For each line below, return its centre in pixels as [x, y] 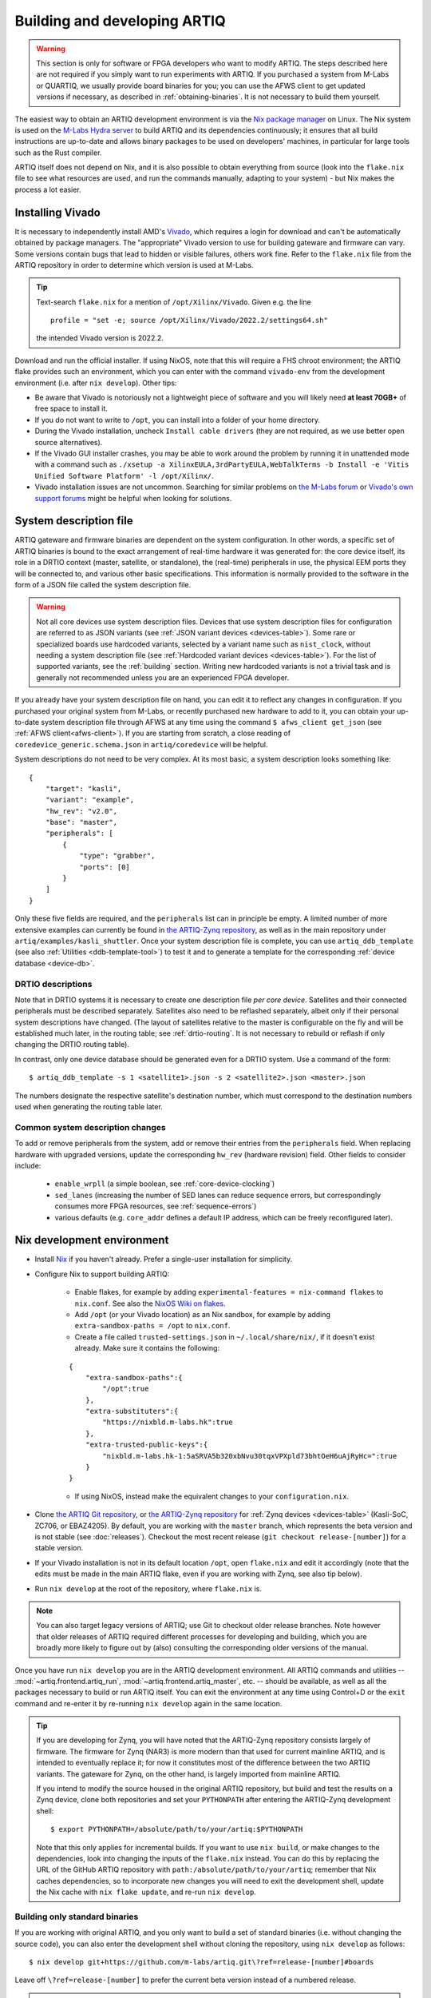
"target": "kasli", [83, 788]
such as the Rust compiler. [58, 153]
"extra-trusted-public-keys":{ [146, 1445]
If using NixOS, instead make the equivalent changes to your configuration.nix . [212, 1496]
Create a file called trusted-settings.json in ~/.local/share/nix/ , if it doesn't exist [225, 1337]
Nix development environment [92, 1240]
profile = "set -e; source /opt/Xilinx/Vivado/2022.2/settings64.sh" [190, 320]
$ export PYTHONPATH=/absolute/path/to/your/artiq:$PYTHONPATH [177, 1829]
